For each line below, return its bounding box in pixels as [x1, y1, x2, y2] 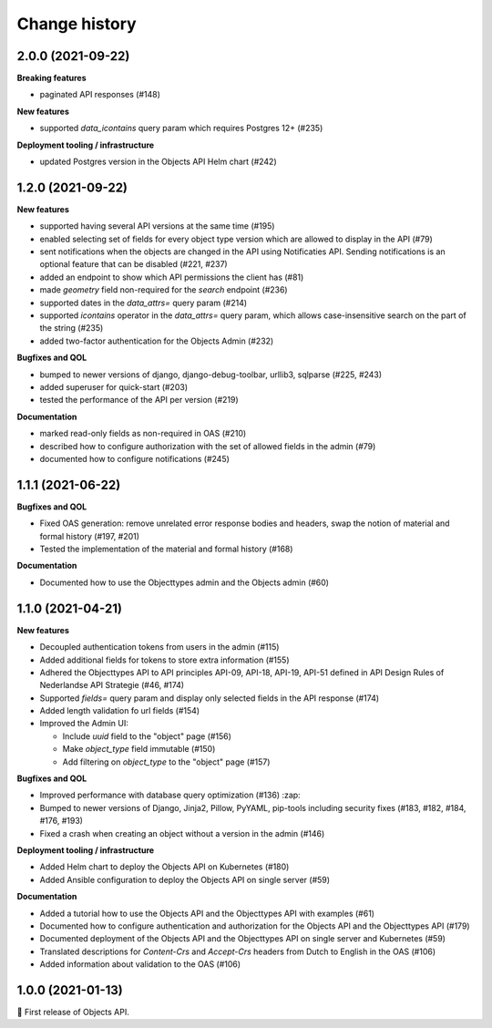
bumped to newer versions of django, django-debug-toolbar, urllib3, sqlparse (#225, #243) [39, 369, 383, 380]
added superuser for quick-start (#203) [39, 382, 189, 392]
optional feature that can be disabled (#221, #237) [39, 259, 228, 270]
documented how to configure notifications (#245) [39, 453, 230, 464]
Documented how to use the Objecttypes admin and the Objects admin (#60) [39, 577, 330, 588]
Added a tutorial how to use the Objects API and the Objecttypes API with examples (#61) [39, 908, 375, 919]
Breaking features [16, 73, 87, 84]
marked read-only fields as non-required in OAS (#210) [39, 428, 247, 439]
